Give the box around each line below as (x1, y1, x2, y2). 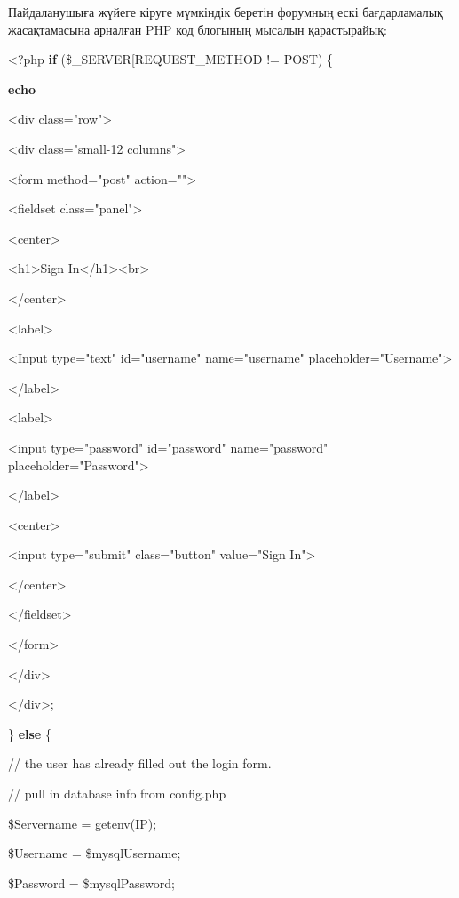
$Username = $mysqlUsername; (8, 844, 181, 862)
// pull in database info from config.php (8, 784, 226, 803)
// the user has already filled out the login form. (8, 754, 272, 773)
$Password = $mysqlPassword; (8, 873, 175, 892)
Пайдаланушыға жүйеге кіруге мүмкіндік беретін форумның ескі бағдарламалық (8, 3, 443, 20)
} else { (8, 724, 51, 742)
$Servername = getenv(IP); (8, 814, 157, 832)
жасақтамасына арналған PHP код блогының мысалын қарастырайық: (8, 20, 387, 38)
